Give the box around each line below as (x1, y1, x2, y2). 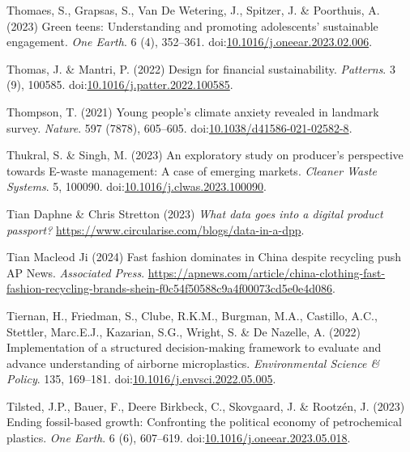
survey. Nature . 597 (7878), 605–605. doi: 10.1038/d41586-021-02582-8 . (6, 119, 352, 136)
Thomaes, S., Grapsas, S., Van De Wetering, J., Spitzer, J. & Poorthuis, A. (6, 2, 380, 18)
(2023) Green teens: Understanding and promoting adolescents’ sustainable (6, 17, 378, 34)
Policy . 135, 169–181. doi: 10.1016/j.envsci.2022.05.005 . (6, 370, 276, 387)
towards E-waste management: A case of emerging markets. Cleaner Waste (6, 162, 378, 179)
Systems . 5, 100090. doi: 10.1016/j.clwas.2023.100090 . (6, 178, 267, 195)
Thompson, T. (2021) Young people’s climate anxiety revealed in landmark (6, 103, 379, 120)
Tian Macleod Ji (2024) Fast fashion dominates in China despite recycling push (6, 248, 401, 265)
